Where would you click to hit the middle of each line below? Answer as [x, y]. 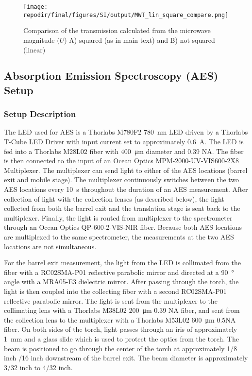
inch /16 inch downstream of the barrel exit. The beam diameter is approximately [126, 358]
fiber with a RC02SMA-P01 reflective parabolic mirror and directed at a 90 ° [119, 272]
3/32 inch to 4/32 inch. [38, 367]
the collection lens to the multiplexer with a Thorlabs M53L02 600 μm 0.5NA [120, 319]
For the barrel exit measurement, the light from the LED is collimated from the [123, 263]
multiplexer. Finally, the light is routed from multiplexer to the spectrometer [118, 217]
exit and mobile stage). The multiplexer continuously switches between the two [122, 179]
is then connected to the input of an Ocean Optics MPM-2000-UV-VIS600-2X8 [122, 161]
